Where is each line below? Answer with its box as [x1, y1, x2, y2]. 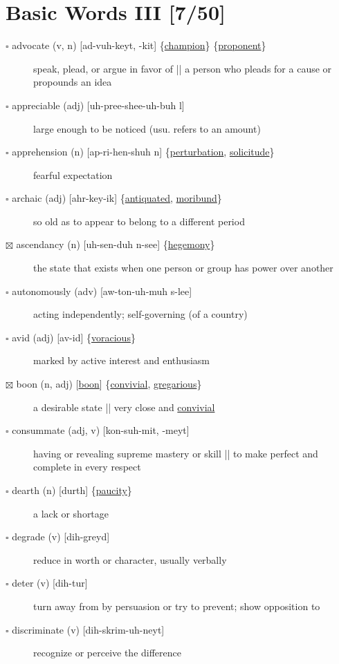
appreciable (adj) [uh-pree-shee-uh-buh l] [12, 97, 185, 112]
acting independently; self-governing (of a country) [33, 307, 248, 321]
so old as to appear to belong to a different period [33, 214, 245, 228]
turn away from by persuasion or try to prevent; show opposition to [33, 598, 320, 613]
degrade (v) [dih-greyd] [12, 529, 110, 544]
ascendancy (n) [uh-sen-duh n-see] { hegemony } [16, 237, 215, 252]
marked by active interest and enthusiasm [33, 353, 210, 368]
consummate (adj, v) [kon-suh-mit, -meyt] [12, 423, 190, 437]
